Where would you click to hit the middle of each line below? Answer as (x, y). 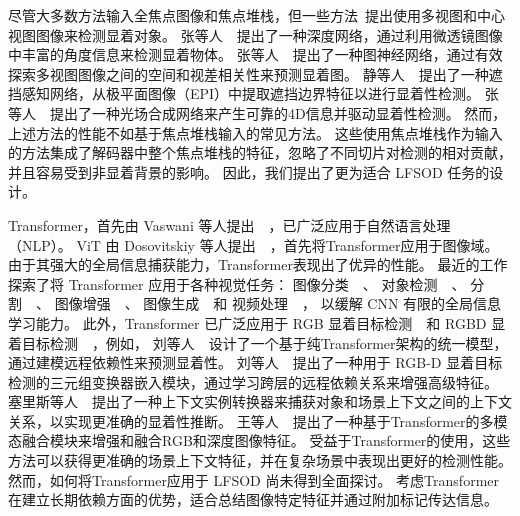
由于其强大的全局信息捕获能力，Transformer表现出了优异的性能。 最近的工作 (258, 264)
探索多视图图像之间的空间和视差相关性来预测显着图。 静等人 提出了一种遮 (255, 73)
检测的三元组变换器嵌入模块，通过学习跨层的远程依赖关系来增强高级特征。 (253, 381)
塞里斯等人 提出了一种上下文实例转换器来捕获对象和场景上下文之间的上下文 (260, 401)
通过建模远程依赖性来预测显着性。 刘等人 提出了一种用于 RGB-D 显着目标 (255, 362)
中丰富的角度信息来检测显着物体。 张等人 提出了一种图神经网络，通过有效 (255, 54)
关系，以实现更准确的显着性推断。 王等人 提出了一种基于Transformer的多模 (258, 420)
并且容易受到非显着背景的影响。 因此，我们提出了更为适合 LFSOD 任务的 (249, 171)
